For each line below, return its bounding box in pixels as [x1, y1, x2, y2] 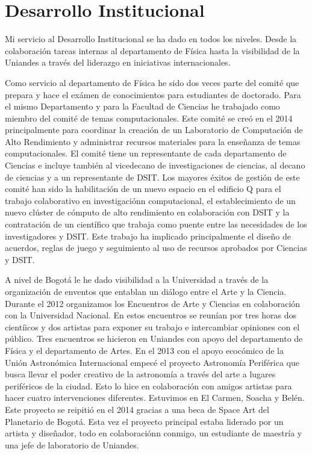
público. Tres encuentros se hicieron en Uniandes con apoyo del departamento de [5, 332, 303, 345]
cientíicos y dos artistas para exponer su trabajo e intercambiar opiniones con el [5, 320, 300, 333]
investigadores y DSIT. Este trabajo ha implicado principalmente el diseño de [5, 229, 291, 242]
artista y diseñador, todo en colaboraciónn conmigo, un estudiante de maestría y [5, 427, 302, 439]
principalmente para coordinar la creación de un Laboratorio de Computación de [5, 123, 303, 136]
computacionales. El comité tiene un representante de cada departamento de [5, 147, 287, 159]
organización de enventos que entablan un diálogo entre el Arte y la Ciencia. [5, 285, 287, 297]
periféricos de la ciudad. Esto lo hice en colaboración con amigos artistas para [5, 379, 292, 392]
